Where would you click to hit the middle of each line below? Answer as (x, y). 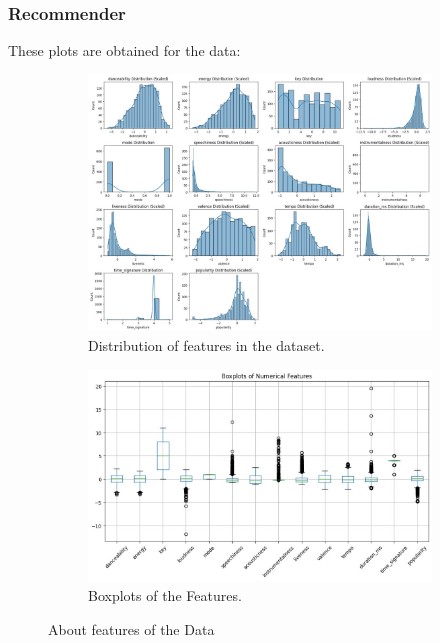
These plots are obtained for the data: (124, 50)
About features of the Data (131, 628)
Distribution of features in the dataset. (206, 345)
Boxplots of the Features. (165, 594)
